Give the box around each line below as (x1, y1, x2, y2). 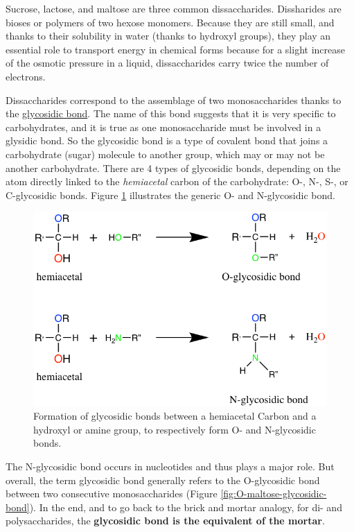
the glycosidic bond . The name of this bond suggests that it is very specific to (6, 106, 336, 121)
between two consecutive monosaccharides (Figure (6, 486, 218, 501)
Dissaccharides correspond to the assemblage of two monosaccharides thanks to (6, 92, 342, 107)
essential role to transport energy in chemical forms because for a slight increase (6, 42, 345, 56)
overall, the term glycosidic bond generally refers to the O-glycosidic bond (6, 472, 320, 487)
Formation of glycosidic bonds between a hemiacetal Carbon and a (33, 409, 317, 423)
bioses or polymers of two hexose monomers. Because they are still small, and (6, 15, 335, 29)
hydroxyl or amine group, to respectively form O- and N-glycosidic (33, 422, 316, 436)
